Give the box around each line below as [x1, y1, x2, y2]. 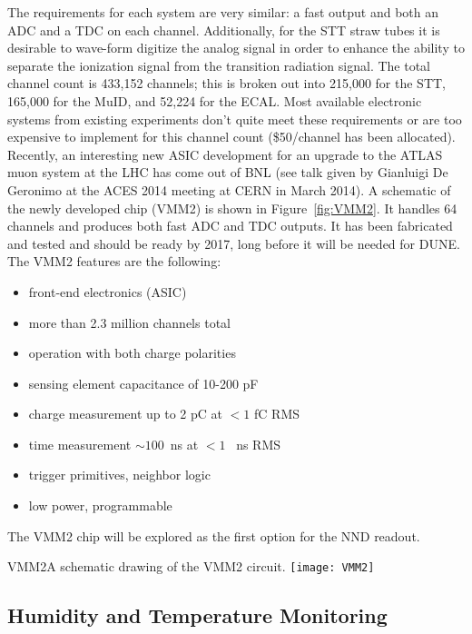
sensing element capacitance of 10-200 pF [28, 373, 259, 392]
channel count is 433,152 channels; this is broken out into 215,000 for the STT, [7, 74, 446, 93]
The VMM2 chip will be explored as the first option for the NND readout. [7, 526, 420, 545]
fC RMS [254, 404, 300, 423]
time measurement [28, 434, 132, 453]
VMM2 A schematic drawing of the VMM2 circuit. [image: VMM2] [7, 557, 375, 576]
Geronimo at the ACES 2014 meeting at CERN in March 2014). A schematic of [7, 180, 451, 199]
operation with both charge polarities [28, 343, 236, 362]
